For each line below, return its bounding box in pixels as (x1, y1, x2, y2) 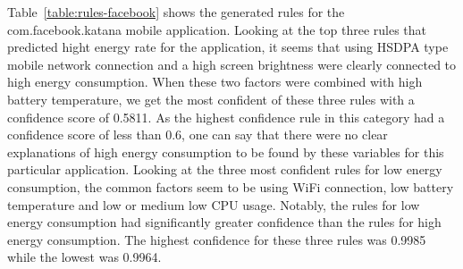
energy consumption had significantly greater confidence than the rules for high (7, 213, 442, 231)
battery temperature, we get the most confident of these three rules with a (7, 89, 415, 108)
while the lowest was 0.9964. (7, 248, 162, 266)
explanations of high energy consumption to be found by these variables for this (7, 142, 444, 161)
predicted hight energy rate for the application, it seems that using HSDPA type (7, 38, 449, 56)
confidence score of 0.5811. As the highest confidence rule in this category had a (7, 107, 445, 126)
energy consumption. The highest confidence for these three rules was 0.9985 (7, 230, 426, 248)
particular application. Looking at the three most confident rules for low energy (7, 160, 442, 179)
